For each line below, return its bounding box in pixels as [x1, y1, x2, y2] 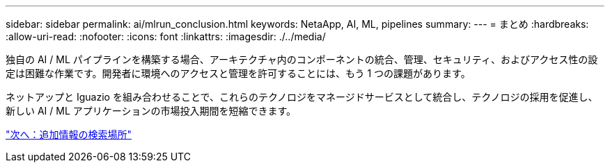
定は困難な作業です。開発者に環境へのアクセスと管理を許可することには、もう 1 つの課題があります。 [6, 67, 471, 79]
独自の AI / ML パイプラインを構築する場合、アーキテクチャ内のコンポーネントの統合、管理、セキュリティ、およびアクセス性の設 [6, 53, 598, 65]
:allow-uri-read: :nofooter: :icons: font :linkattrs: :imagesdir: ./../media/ [6, 31, 326, 42]
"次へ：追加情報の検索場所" [6, 128, 132, 140]
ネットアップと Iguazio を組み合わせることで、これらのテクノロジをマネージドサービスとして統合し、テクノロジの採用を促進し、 [6, 91, 598, 103]
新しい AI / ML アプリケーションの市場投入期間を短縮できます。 [6, 105, 297, 117]
